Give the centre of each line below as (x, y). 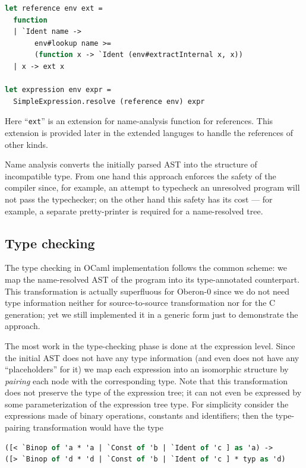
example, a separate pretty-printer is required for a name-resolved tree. (134, 211)
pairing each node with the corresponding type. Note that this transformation (146, 380)
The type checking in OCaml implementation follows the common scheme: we (146, 268)
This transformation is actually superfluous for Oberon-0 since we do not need (147, 291)
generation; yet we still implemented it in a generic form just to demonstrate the (152, 314)
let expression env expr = (58, 90)
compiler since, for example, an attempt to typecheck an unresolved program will (152, 187)
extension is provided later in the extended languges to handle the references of (149, 132)
